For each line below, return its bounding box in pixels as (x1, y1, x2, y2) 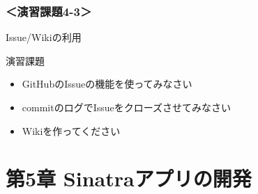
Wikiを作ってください (22, 123, 121, 138)
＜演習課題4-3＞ (6, 2, 92, 19)
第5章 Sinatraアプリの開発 (6, 164, 252, 193)
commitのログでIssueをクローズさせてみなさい (22, 100, 232, 114)
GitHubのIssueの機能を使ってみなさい (22, 76, 192, 91)
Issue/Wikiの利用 (6, 30, 82, 45)
